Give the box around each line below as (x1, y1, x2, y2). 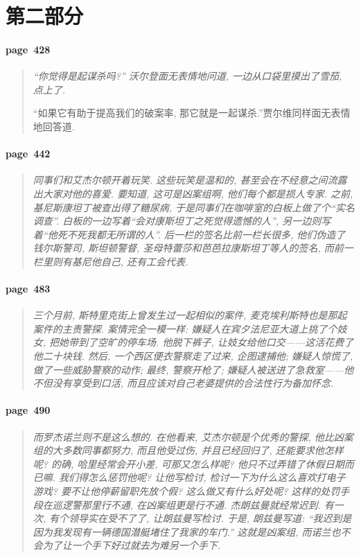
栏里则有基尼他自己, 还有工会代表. (33, 254, 188, 268)
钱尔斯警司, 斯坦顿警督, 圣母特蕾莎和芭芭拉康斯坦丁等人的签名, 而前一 (33, 241, 353, 255)
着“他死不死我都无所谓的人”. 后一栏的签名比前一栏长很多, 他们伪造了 (33, 227, 346, 241)
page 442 (6, 146, 51, 161)
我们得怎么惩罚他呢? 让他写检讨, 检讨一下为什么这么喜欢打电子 (59, 470, 346, 485)
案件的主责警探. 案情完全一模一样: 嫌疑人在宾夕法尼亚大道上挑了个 (33, 321, 337, 335)
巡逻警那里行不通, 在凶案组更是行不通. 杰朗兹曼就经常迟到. (52, 497, 321, 512)
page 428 (6, 42, 51, 56)
